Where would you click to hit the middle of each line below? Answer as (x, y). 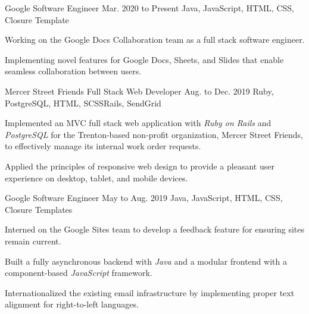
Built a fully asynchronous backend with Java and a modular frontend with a (146, 261)
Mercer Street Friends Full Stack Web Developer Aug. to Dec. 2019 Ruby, (139, 91)
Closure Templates (39, 209)
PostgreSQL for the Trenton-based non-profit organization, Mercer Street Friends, (154, 134)
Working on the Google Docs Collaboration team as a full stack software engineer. (155, 40)
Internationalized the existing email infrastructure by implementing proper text (150, 292)
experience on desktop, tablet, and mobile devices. (96, 178)
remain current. (33, 241)
